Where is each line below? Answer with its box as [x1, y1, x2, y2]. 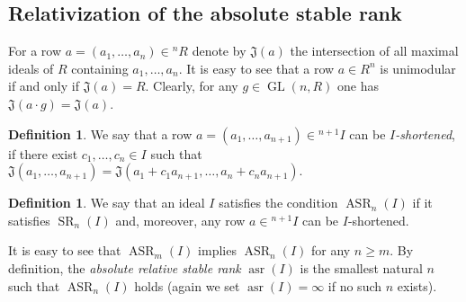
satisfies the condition [219, 193, 338, 212]
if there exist [8, 144, 78, 163]
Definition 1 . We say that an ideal [8, 193, 205, 212]
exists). [397, 276, 437, 295]
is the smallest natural [300, 258, 423, 277]
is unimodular [380, 58, 456, 77]
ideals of [8, 58, 54, 77]
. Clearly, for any [145, 76, 238, 95]
